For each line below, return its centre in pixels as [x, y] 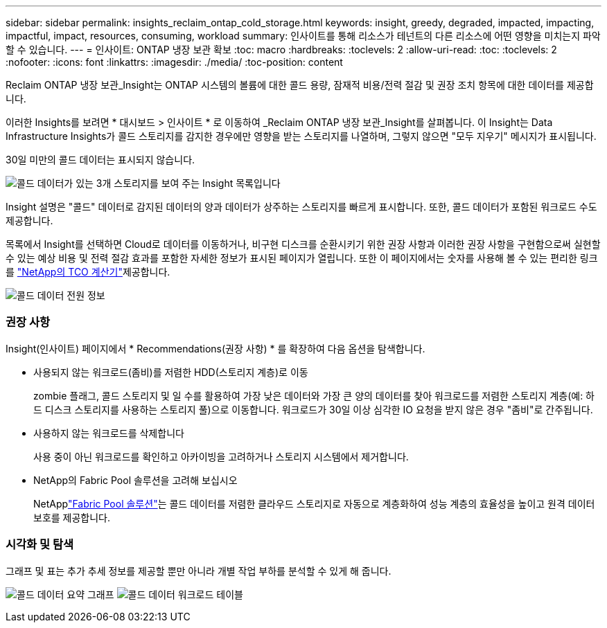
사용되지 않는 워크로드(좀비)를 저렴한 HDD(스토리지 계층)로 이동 [171, 372]
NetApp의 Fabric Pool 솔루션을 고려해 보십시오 [135, 480]
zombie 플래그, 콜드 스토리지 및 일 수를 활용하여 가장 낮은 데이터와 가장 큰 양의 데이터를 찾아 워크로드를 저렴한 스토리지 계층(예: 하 [314, 395]
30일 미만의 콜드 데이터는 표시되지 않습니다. [100, 160]
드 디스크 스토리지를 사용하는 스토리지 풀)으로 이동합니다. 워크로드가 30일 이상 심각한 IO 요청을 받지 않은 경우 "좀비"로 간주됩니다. [313, 409]
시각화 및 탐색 [40, 545]
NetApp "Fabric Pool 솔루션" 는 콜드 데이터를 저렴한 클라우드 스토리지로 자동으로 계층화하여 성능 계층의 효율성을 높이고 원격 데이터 [314, 503]
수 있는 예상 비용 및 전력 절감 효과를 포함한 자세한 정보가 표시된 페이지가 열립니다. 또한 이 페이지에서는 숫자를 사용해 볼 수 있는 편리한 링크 [302, 258]
